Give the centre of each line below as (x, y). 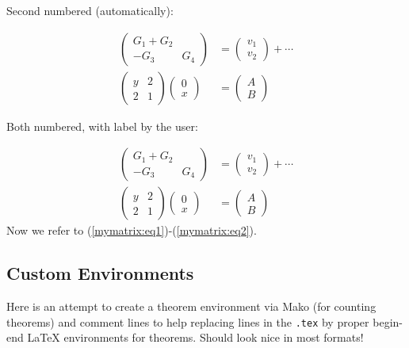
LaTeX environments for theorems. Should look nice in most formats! (195, 337)
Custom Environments (100, 273)
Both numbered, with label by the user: (102, 126)
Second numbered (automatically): (90, 10)
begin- (388, 321)
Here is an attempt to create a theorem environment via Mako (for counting (191, 306)
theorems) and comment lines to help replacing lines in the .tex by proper (188, 321)
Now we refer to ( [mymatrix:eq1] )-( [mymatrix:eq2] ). (132, 230)
